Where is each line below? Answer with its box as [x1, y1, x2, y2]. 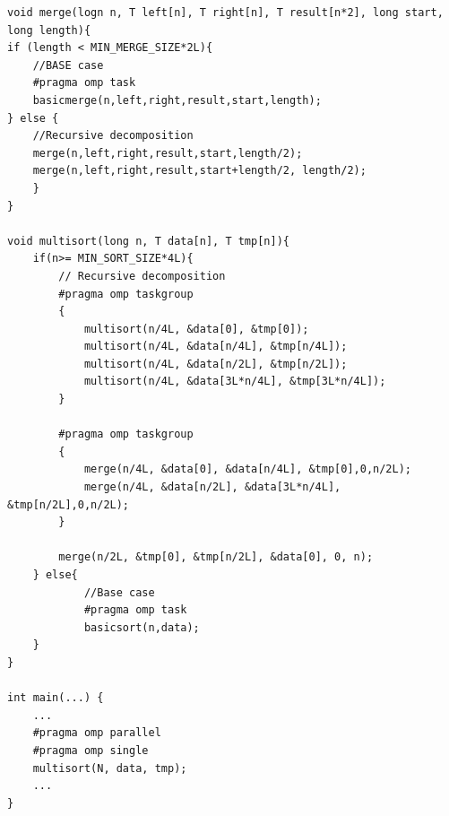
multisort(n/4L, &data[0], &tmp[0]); [83, 322, 309, 335]
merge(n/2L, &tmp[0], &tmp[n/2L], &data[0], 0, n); [58, 551, 374, 564]
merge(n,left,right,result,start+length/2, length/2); [32, 164, 367, 178]
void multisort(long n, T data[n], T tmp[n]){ [7, 234, 289, 247]
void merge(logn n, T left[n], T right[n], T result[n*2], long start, [7, 6, 444, 19]
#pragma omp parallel [32, 726, 161, 740]
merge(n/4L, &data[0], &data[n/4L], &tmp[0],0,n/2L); [83, 463, 412, 476]
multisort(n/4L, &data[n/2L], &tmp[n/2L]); [83, 357, 348, 370]
